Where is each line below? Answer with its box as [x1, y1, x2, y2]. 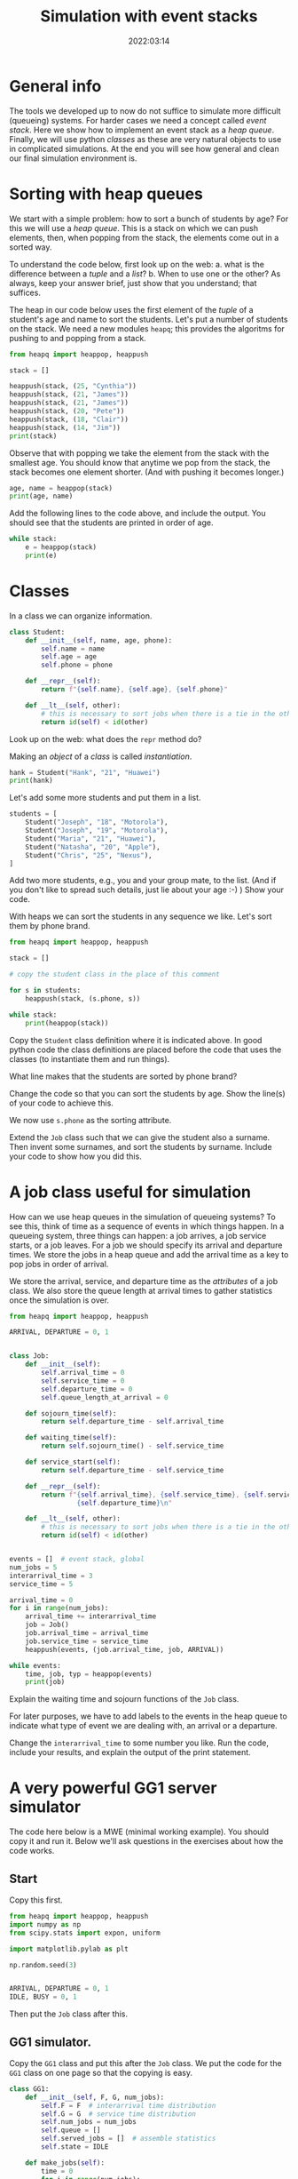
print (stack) [9, 431, 58, 441]
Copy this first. [9, 1895, 64, 1905]
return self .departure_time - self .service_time [41, 1465, 224, 1474]
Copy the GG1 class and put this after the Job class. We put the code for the [9, 2057, 282, 2068]
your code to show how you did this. [9, 1151, 142, 1161]
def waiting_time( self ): [25, 1433, 117, 1442]
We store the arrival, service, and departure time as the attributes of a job [9, 1275, 278, 1286]
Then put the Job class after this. [9, 2008, 129, 2019]
